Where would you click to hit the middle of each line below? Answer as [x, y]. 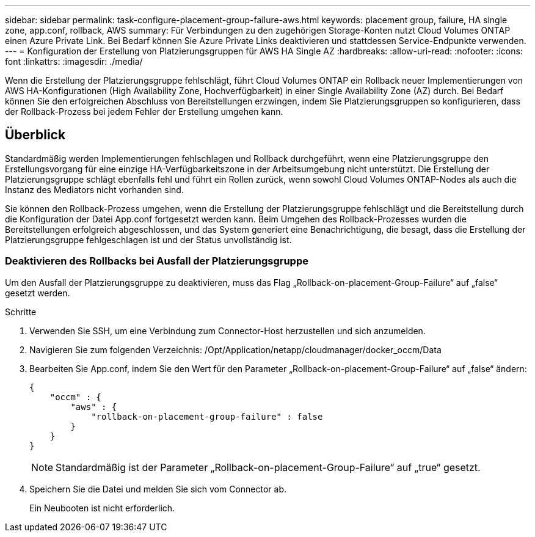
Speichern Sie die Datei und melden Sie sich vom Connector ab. [158, 489]
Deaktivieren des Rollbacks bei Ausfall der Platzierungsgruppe [157, 261]
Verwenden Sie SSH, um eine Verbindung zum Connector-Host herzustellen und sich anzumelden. [227, 331]
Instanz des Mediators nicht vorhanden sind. [94, 189]
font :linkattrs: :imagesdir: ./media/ [74, 61]
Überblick [35, 135]
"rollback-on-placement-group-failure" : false [207, 416]
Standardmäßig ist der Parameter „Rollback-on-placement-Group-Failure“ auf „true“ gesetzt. [268, 467]
